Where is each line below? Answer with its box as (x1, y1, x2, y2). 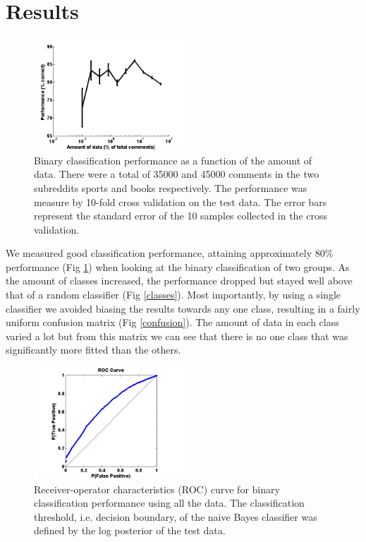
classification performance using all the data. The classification (34, 495, 305, 510)
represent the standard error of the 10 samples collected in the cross (34, 208, 328, 223)
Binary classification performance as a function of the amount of (34, 152, 312, 167)
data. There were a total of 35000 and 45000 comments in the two (34, 167, 319, 181)
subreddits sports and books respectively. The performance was (34, 180, 307, 195)
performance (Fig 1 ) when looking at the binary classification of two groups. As (6, 259, 350, 274)
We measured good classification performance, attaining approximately (6, 246, 312, 260)
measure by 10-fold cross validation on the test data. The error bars (34, 194, 327, 209)
